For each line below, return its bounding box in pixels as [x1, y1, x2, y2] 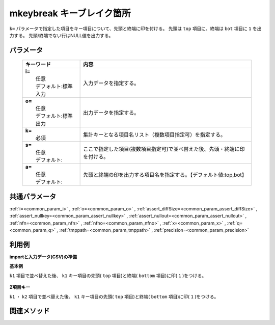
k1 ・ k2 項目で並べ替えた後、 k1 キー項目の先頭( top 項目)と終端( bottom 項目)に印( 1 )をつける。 [9, 293, 219, 300]
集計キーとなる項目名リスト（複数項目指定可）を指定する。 [83, 131, 226, 139]
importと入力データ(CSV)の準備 [9, 254, 77, 260]
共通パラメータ [9, 192, 57, 201]
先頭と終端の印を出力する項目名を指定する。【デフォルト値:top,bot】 [83, 171, 247, 178]
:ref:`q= [227, 220, 243, 226]
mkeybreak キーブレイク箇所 [9, 8, 131, 19]
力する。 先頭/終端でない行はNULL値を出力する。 [9, 32, 114, 38]
